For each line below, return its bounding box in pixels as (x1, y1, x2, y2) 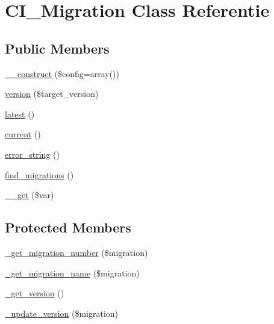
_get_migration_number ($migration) (5, 246, 148, 258)
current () (5, 128, 41, 140)
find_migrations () (5, 168, 74, 181)
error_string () (5, 148, 60, 160)
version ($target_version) (5, 87, 99, 100)
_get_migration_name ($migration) (5, 266, 140, 279)
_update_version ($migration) (5, 307, 119, 319)
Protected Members (5, 218, 131, 237)
